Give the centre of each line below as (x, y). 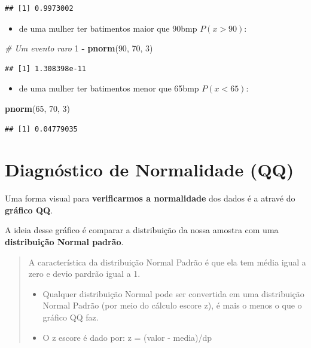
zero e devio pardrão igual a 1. (84, 274)
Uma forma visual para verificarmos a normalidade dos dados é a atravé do (150, 198)
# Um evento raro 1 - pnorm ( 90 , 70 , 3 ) (79, 48)
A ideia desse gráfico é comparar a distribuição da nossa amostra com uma (142, 230)
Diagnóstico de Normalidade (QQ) (150, 170)
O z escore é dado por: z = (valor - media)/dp (127, 337)
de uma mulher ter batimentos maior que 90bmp (108, 28)
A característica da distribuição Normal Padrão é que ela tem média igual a (167, 262)
